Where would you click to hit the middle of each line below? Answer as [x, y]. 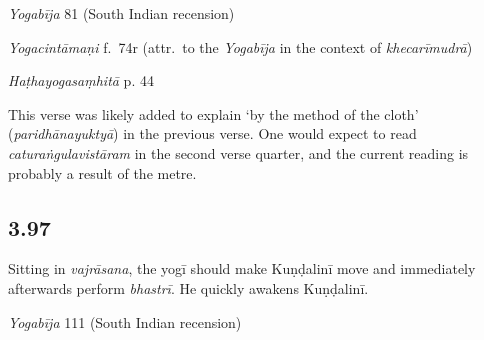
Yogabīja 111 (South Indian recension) [125, 321]
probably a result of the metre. [102, 172]
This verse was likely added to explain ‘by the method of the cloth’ [213, 113]
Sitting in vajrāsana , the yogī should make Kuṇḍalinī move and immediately [242, 268]
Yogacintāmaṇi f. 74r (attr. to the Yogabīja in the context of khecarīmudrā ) [240, 46]
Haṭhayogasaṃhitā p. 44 [81, 80]
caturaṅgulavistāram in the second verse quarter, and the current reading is [238, 152]
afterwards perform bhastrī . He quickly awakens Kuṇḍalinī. [188, 287]
